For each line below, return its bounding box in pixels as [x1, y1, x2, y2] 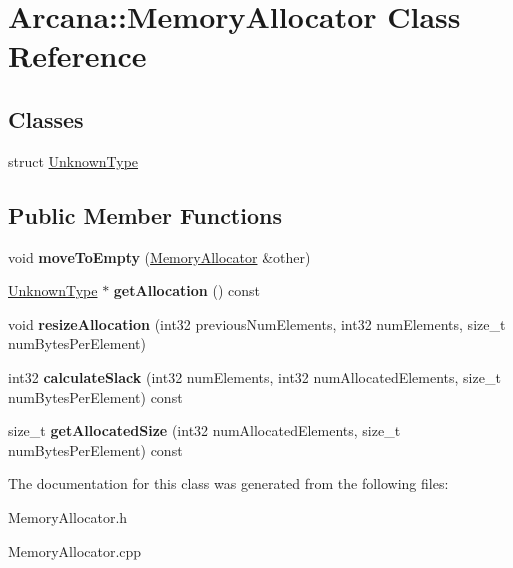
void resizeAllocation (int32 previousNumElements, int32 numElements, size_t [8, 313, 506, 334]
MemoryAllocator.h [8, 506, 128, 527]
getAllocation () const [113, 280, 260, 301]
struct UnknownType [8, 150, 139, 171]
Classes [8, 103, 84, 134]
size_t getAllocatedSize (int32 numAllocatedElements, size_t [8, 420, 401, 441]
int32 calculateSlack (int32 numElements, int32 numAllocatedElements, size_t [8, 366, 501, 387]
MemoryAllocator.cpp [8, 540, 142, 561]
